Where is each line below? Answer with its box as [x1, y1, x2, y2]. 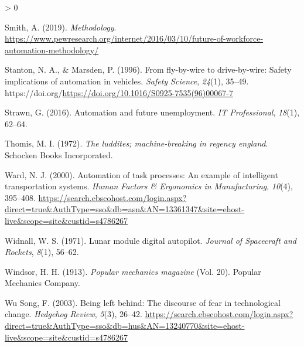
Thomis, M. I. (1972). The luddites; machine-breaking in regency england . [5, 137, 268, 149]
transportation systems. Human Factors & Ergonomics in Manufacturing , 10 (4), [5, 180, 293, 192]
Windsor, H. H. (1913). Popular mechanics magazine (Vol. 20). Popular [5, 265, 261, 277]
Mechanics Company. [5, 277, 80, 289]
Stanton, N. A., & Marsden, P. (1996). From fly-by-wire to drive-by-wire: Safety [5, 63, 292, 76]
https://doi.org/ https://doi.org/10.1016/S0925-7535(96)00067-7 [5, 86, 233, 98]
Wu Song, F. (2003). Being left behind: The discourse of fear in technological [5, 296, 281, 308]
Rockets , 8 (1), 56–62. [5, 246, 79, 258]
